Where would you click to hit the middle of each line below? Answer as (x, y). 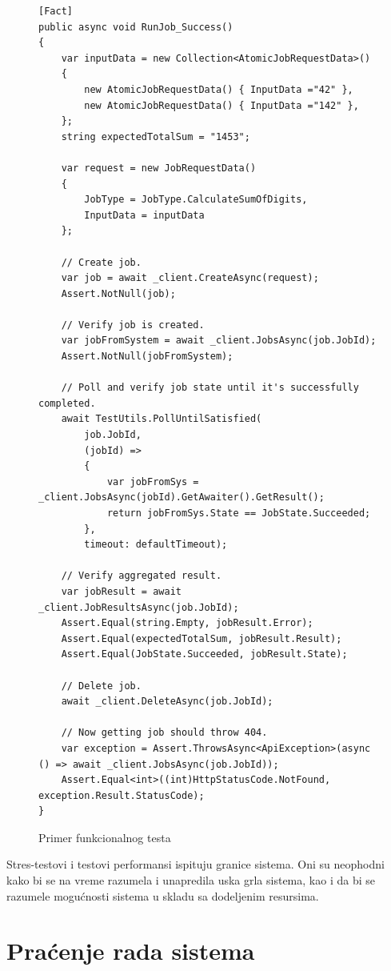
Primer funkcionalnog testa (105, 837)
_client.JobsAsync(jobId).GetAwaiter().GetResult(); (182, 498)
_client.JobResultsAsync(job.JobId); (139, 607)
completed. (67, 403)
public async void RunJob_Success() (136, 27)
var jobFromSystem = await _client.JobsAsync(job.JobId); (219, 341)
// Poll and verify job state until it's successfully (210, 388)
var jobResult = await (121, 591)
